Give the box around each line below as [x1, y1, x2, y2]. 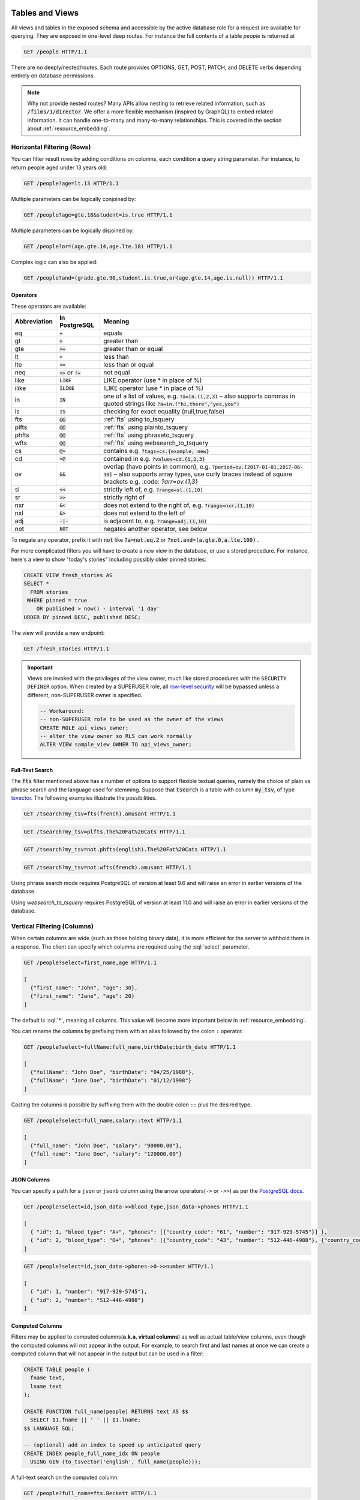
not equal [103, 368, 130, 377]
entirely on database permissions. [11, 72, 95, 79]
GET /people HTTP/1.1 [23, 48, 88, 55]
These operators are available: [11, 302, 86, 310]
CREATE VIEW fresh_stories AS [23, 572, 113, 578]
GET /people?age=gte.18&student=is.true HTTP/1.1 [23, 211, 173, 218]
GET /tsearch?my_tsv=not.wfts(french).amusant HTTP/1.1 [23, 864, 192, 871]
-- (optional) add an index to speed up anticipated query [23, 1442, 201, 1448]
